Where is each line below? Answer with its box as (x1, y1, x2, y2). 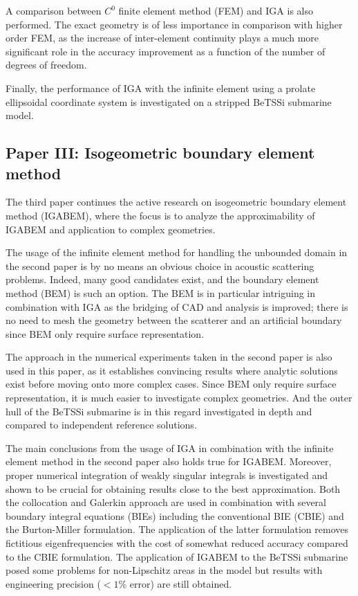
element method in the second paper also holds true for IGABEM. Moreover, (6, 454, 332, 469)
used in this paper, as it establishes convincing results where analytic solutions (6, 363, 338, 377)
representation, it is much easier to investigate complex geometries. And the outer (6, 390, 352, 405)
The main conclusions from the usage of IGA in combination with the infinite (6, 440, 334, 455)
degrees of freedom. (6, 57, 87, 72)
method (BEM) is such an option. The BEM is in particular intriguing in (6, 285, 316, 300)
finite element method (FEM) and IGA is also (118, 3, 313, 17)
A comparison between (6, 3, 102, 17)
